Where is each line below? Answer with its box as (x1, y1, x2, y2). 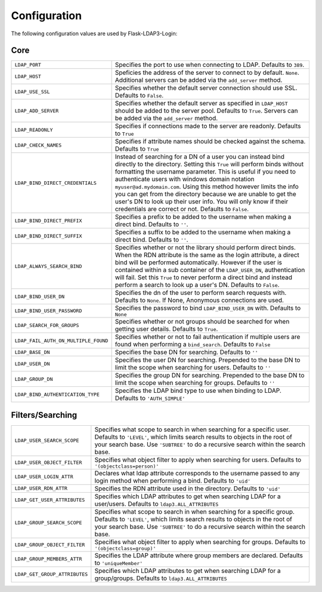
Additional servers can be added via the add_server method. (114, 76, 283, 84)
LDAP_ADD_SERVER (14, 108, 59, 114)
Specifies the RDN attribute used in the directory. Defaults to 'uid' (94, 484, 281, 493)
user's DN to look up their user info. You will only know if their (114, 197, 289, 206)
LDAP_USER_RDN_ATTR (14, 485, 68, 492)
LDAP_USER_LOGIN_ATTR (14, 474, 74, 480)
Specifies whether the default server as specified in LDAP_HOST (114, 99, 288, 108)
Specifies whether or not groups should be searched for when (114, 318, 290, 326)
